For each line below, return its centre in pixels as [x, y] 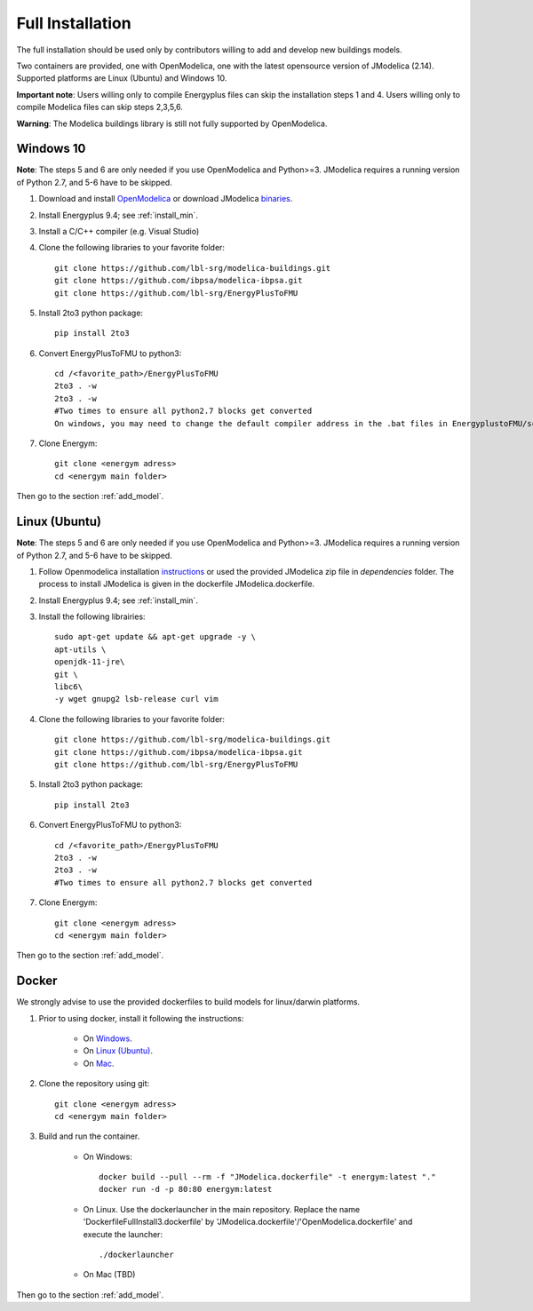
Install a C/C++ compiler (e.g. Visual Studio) [119, 231]
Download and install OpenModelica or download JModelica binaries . [166, 199]
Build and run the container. [89, 1136]
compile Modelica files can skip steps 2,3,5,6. [100, 107]
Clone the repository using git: [94, 1084]
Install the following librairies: [92, 616]
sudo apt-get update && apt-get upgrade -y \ [155, 637]
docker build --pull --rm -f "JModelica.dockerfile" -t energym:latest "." [267, 1177]
